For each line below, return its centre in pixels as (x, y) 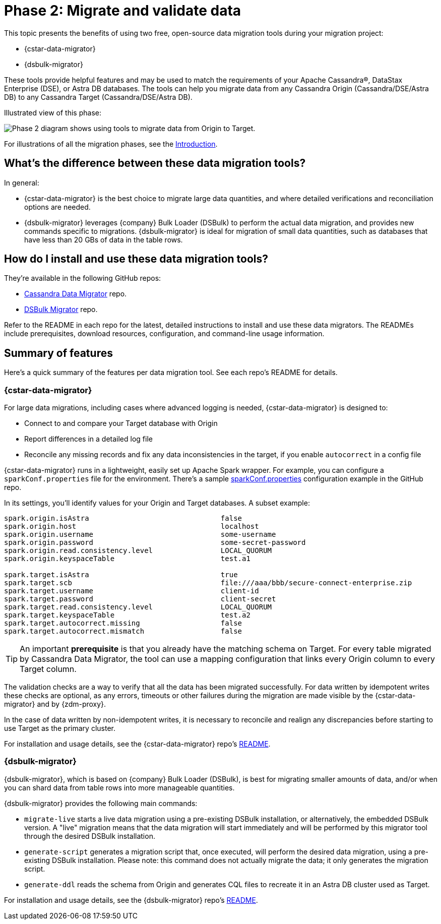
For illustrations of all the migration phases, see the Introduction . (111, 144)
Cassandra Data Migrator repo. (76, 294)
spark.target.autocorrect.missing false (123, 623)
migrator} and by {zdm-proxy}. (55, 704)
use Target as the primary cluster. (60, 728)
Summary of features (58, 353)
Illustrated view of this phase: (53, 112)
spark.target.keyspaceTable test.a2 (127, 615)
